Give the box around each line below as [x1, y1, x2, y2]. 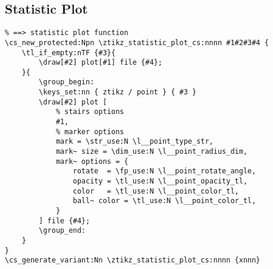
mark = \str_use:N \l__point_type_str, [55, 137, 214, 146]
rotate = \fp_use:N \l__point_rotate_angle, [73, 167, 256, 176]
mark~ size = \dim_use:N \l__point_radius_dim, [55, 147, 248, 156]
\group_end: [39, 226, 86, 235]
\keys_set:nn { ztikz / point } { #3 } [39, 88, 197, 97]
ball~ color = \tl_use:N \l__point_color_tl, [73, 197, 256, 205]
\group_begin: [39, 78, 95, 87]
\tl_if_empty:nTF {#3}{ [21, 48, 116, 57]
